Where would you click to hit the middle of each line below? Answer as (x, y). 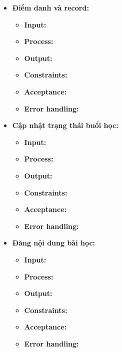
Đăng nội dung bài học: (54, 243)
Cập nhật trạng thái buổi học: (65, 125)
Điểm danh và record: (50, 7)
